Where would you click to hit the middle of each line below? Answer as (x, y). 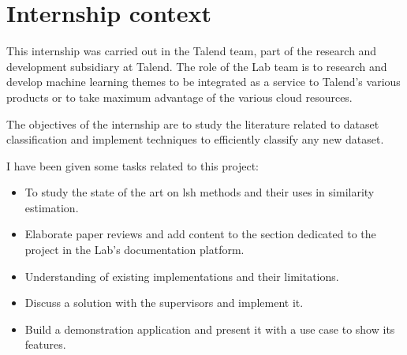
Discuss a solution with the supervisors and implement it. (164, 303)
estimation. (52, 207)
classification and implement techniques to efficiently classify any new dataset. (195, 139)
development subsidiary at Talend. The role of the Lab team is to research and (197, 66)
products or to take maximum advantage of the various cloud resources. (179, 97)
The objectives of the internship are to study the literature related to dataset (193, 123)
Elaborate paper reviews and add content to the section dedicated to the (200, 234)
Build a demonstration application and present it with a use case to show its (210, 329)
